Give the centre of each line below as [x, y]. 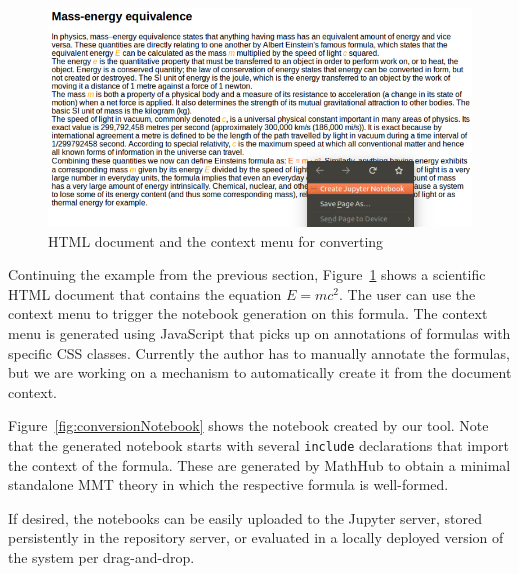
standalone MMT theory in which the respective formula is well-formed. [228, 484]
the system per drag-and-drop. [101, 557]
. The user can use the [407, 293]
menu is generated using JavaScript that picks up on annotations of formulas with [259, 333]
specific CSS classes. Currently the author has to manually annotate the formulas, [259, 352]
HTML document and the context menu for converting [216, 240]
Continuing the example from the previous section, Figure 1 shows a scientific [247, 274]
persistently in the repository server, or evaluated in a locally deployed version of [256, 537]
